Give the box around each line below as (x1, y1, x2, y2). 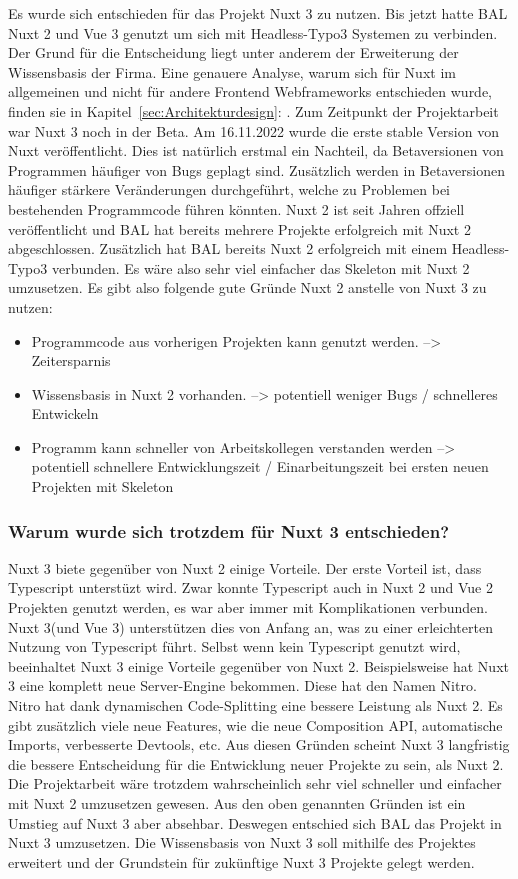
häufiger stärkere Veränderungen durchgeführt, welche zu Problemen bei (8, 179, 451, 200)
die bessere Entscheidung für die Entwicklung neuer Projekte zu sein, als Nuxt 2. (8, 753, 504, 774)
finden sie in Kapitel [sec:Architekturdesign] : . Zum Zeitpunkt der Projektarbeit (8, 100, 499, 121)
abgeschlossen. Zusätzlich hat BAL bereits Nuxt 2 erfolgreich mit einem (8, 238, 448, 259)
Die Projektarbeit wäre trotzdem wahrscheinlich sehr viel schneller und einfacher (8, 773, 502, 794)
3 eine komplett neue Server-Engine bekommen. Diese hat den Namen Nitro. (8, 675, 477, 696)
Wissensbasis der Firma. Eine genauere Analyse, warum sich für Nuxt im (8, 61, 456, 82)
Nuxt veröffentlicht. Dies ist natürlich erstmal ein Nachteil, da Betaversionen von (8, 140, 504, 161)
